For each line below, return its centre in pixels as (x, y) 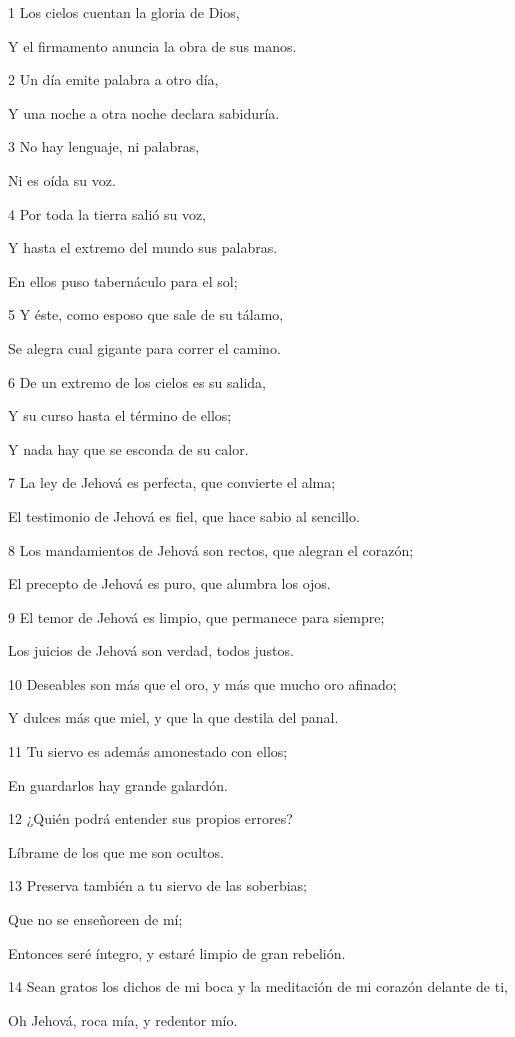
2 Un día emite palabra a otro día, (113, 79)
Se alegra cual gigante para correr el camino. (144, 347)
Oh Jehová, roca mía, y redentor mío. (123, 1019)
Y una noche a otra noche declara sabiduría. (144, 112)
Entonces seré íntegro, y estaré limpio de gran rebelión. (177, 952)
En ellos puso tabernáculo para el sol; (123, 280)
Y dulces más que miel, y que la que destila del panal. (173, 717)
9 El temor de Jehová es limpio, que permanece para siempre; (196, 616)
